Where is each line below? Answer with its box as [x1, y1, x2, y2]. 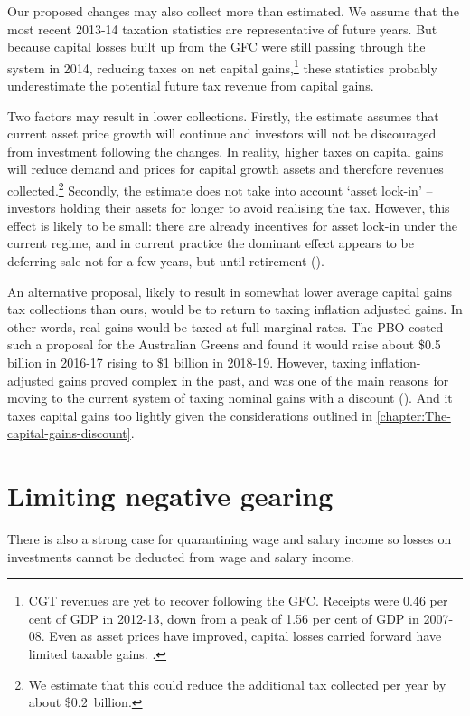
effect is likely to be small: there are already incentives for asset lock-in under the [7, 215, 457, 234]
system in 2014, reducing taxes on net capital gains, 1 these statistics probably [7, 55, 437, 77]
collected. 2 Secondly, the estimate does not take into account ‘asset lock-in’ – [7, 178, 433, 199]
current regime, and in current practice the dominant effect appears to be [7, 234, 414, 253]
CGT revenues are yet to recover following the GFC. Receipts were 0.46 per [28, 591, 448, 610]
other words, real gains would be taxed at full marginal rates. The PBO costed [7, 317, 444, 336]
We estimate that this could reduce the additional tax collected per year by [28, 674, 446, 693]
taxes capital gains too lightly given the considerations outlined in [7, 406, 373, 425]
